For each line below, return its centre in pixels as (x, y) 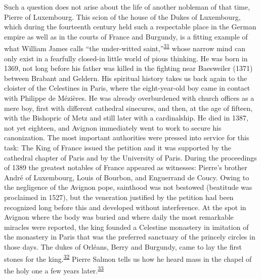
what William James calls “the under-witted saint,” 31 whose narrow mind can (125, 48)
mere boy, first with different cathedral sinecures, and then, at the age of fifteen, (128, 108)
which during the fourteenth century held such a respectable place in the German (130, 27)
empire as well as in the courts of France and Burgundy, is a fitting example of (126, 36)
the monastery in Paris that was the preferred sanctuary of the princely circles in (130, 237)
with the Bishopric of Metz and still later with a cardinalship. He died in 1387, (126, 118)
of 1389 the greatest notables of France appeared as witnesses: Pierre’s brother (126, 167)
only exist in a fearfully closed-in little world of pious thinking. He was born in (126, 58)
